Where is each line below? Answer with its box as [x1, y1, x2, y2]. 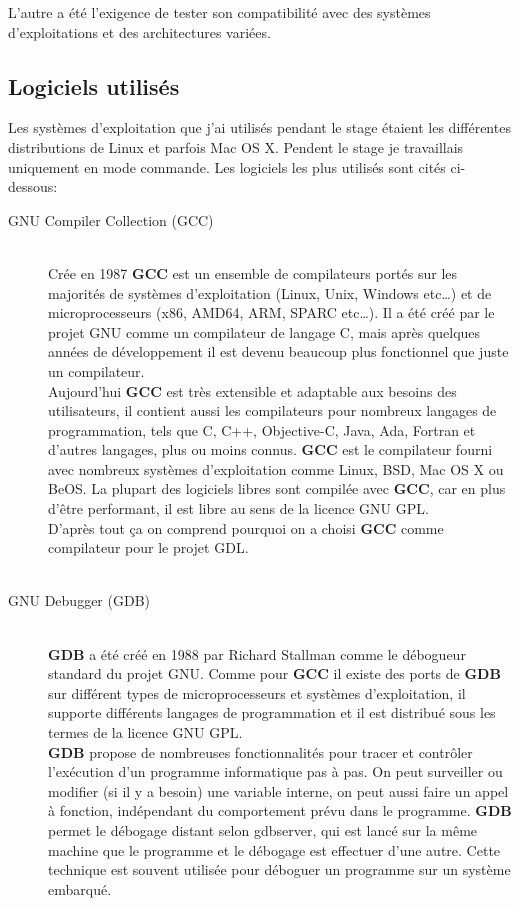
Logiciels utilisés [8, 70, 180, 101]
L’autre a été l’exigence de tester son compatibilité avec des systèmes [8, 2, 431, 22]
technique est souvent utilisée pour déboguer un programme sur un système [48, 859, 511, 880]
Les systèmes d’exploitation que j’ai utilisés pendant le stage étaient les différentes [8, 117, 511, 138]
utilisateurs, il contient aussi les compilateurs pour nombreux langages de [48, 400, 497, 421]
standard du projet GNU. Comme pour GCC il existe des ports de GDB [48, 663, 501, 684]
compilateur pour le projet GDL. [48, 537, 249, 558]
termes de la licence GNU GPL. [48, 722, 243, 743]
